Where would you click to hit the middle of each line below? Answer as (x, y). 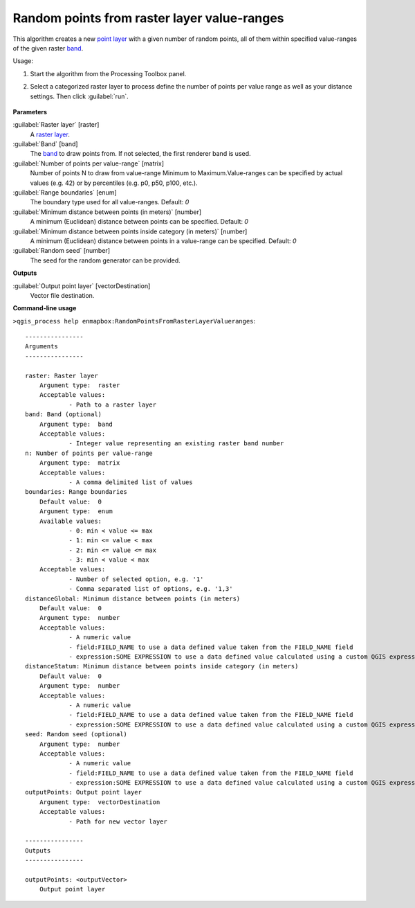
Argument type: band (76, 424)
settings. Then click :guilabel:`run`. (79, 96)
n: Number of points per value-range (89, 453)
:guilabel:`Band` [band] (46, 144)
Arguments (41, 347)
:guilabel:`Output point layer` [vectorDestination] (82, 286)
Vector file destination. (62, 295)
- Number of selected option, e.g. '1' (136, 579)
